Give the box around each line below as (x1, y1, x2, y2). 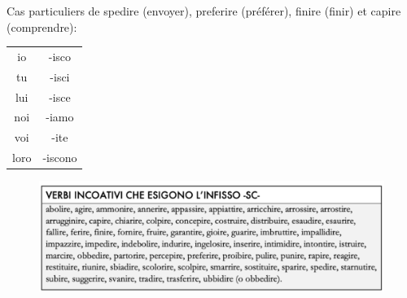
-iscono (42, 149, 77, 166)
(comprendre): (7, 18, 77, 35)
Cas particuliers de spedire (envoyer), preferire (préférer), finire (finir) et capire (7, 2, 401, 19)
